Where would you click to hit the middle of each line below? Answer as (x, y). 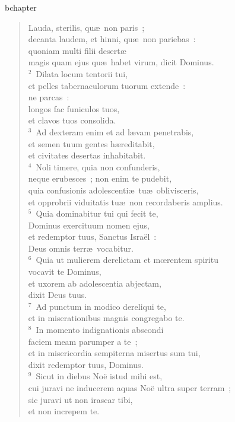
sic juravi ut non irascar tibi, (80, 399)
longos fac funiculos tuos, (74, 108)
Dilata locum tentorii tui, (82, 73)
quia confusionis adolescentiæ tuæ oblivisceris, (113, 190)
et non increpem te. (64, 411)
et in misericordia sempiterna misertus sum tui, (114, 353)
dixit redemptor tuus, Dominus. (86, 364)
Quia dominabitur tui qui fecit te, (97, 213)
